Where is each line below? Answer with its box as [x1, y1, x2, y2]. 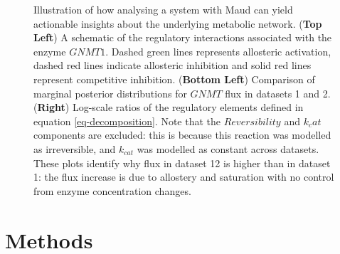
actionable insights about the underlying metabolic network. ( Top [33, 16, 322, 31]
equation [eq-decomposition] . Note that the [33, 113, 221, 128]
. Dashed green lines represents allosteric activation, [105, 43, 331, 58]
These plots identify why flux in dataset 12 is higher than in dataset [33, 155, 331, 170]
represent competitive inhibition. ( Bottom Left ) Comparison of [33, 71, 315, 86]
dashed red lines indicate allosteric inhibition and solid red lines [33, 58, 312, 73]
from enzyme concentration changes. [33, 183, 191, 198]
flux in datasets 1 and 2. [225, 85, 331, 100]
